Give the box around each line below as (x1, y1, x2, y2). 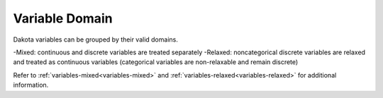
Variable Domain (13, 11, 113, 26)
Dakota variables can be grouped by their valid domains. (13, 35, 179, 44)
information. (13, 81, 49, 90)
